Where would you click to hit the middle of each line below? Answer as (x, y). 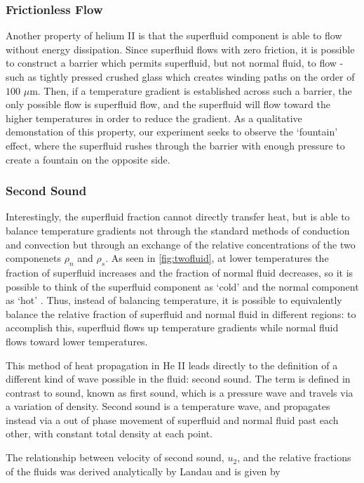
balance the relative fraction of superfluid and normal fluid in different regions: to (181, 313)
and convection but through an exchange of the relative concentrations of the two (181, 244)
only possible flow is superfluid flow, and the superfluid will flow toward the (168, 104)
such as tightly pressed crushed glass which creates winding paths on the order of (180, 77)
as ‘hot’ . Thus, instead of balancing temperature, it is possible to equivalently (174, 300)
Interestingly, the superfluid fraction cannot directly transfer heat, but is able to (178, 217)
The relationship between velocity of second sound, (115, 457)
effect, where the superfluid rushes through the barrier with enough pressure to (175, 145)
